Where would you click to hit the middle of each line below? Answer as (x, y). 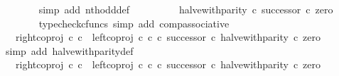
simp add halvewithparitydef (69, 50)
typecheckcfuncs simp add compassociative (134, 23)
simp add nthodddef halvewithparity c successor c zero (186, 9)
